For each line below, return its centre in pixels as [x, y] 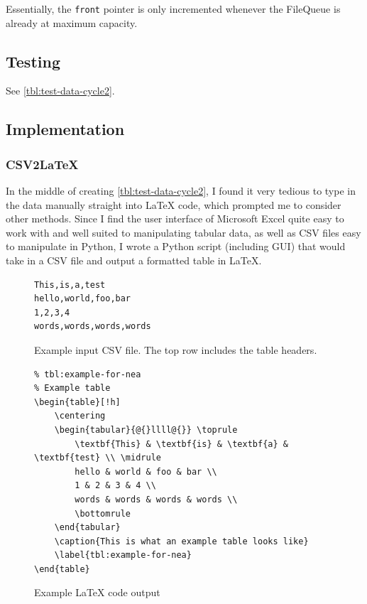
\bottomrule [103, 513]
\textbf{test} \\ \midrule [98, 458]
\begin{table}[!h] [77, 402]
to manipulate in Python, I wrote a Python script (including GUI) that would [176, 246]
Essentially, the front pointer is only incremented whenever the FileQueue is [173, 9]
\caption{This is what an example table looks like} [181, 541]
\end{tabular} [87, 528]
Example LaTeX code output [97, 592]
